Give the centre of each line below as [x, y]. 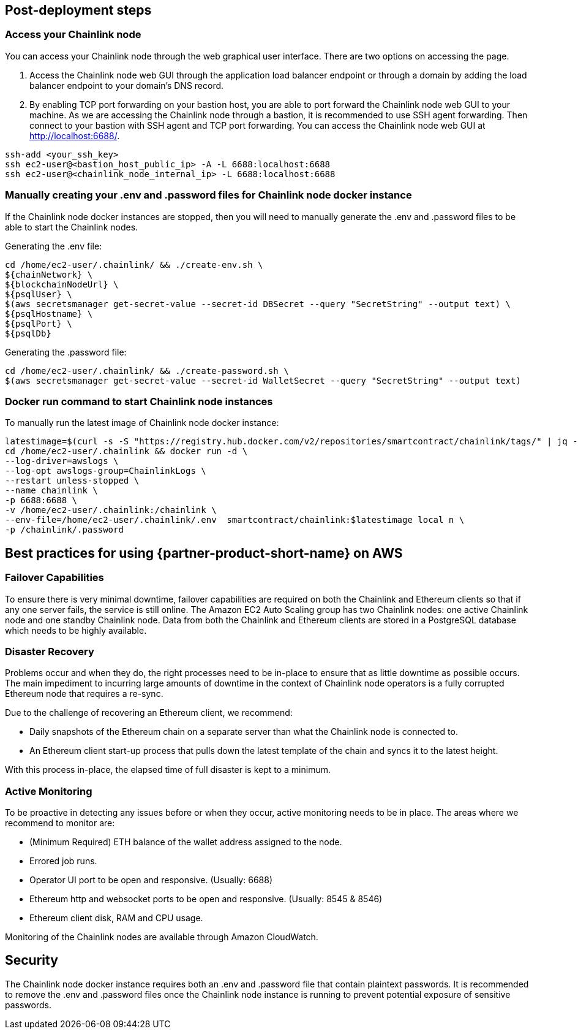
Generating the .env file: [54, 246]
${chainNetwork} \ [49, 274]
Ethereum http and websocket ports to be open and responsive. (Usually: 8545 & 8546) [206, 899]
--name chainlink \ [51, 491]
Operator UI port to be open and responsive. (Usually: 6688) [151, 880]
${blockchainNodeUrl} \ [62, 284]
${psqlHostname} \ [49, 314]
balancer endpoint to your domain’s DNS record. [127, 85]
